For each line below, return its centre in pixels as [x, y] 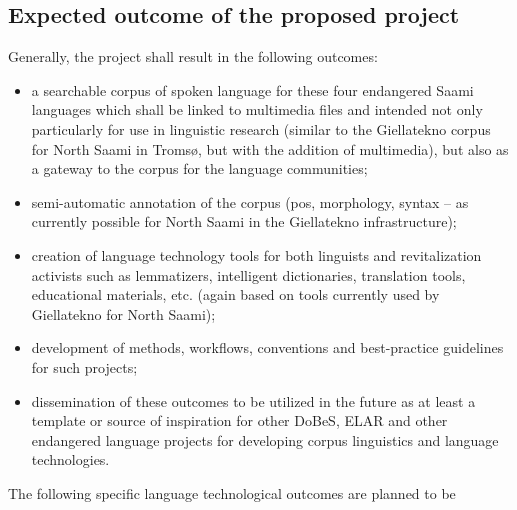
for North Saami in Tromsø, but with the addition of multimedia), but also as [270, 148]
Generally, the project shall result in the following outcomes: [193, 56]
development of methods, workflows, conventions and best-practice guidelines [267, 347]
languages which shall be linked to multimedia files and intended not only [257, 109]
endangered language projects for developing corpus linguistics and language [265, 439]
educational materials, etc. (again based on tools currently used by [235, 294]
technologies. [70, 459]
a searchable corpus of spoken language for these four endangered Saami [252, 89]
